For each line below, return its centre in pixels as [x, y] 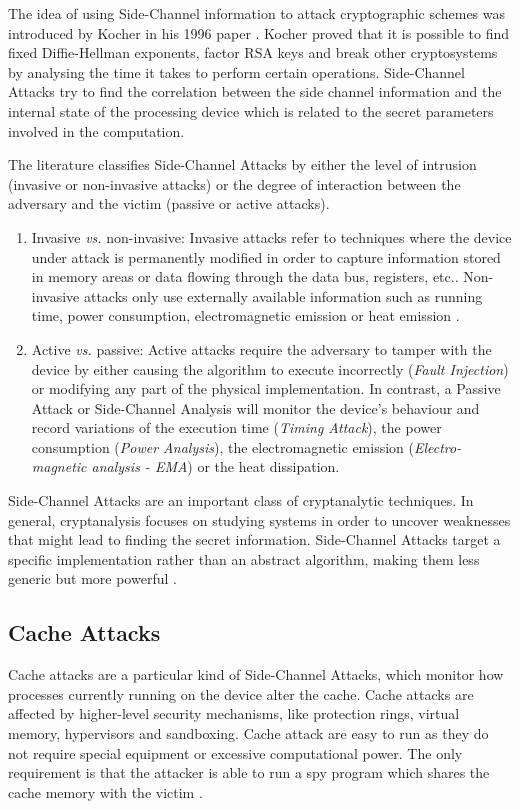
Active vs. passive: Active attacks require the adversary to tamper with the [261, 348]
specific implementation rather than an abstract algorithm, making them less [244, 558]
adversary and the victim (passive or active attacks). [169, 203]
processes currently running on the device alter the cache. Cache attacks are [241, 693]
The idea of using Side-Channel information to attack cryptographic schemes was [257, 13]
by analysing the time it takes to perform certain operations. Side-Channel [236, 71]
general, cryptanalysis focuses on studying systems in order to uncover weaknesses [259, 519]
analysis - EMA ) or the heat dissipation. [215, 466]
